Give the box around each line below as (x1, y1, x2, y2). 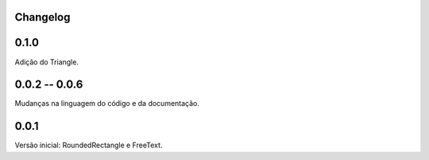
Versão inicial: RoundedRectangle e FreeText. (14, 140, 163, 150)
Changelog (14, 10, 71, 24)
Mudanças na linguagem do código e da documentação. (14, 99, 200, 108)
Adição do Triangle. (14, 57, 79, 67)
